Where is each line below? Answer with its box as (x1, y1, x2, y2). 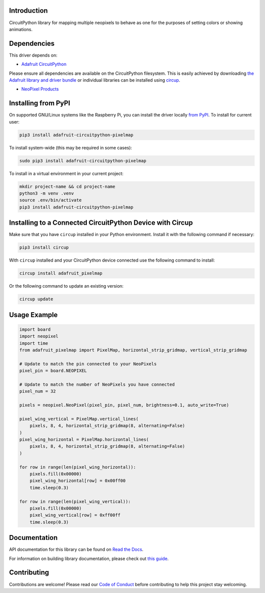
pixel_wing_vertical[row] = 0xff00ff (29, 512, 121, 518)
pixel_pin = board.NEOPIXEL (19, 368, 87, 374)
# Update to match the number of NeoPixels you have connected (19, 382, 175, 387)
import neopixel (19, 333, 59, 339)
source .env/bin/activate (19, 197, 82, 203)
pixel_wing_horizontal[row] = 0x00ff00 (29, 478, 126, 484)
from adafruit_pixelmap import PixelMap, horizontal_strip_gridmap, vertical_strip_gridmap (19, 347, 247, 353)
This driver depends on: (9, 52, 57, 58)
